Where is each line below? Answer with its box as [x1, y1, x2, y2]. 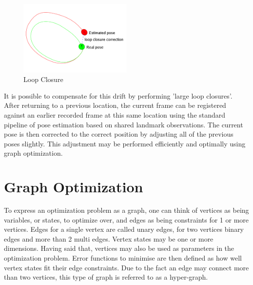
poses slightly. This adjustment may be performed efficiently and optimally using [4, 138, 246, 148]
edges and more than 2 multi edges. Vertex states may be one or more [4, 233, 214, 244]
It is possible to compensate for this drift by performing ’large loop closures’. [4, 90, 233, 101]
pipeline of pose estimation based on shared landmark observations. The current [4, 119, 243, 129]
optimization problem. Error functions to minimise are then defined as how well [4, 252, 242, 263]
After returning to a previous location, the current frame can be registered [4, 100, 226, 110]
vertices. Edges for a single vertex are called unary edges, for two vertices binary [4, 224, 244, 234]
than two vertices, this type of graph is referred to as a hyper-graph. [4, 272, 208, 282]
